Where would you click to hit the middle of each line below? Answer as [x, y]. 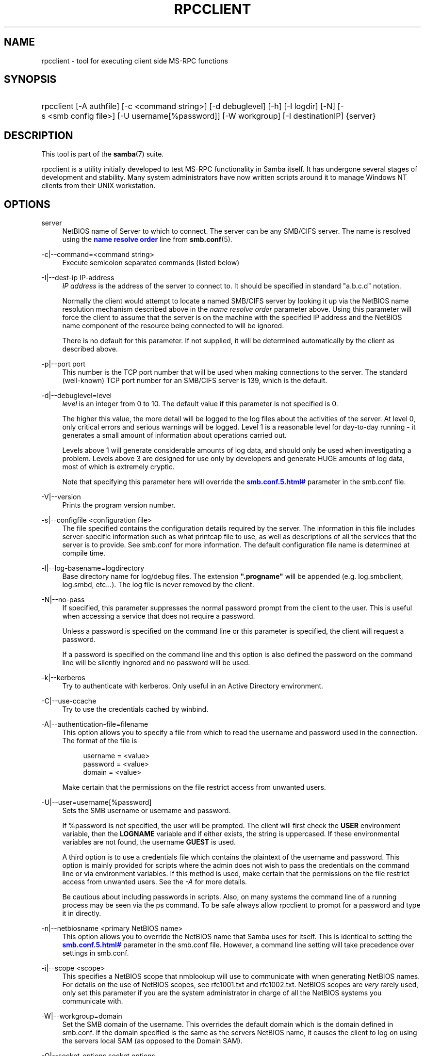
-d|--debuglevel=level [77, 396]
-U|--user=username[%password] [97, 802]
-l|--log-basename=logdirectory [93, 568]
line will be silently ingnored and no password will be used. [156, 663]
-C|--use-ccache [69, 701]
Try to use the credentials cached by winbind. [135, 709]
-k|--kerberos [63, 678]
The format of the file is [100, 741]
